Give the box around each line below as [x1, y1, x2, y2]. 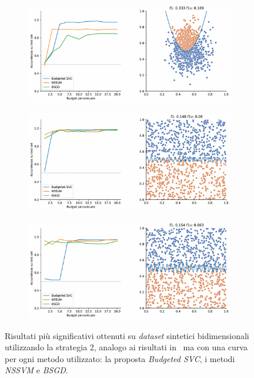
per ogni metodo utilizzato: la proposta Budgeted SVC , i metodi [5, 352, 235, 364]
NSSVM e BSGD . [5, 364, 68, 376]
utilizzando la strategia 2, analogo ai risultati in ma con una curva [5, 341, 248, 353]
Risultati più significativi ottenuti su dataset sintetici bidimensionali [5, 329, 249, 341]
